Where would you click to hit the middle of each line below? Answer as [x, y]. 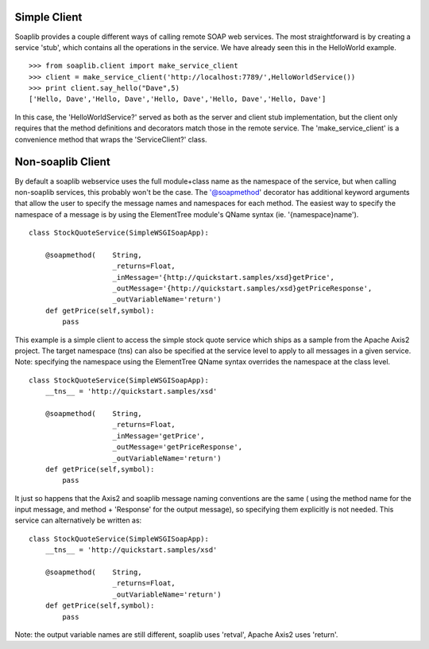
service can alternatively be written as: [78, 520]
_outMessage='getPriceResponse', [177, 447]
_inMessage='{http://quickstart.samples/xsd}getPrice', [224, 277]
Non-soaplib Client [62, 162]
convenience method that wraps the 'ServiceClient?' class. [111, 139]
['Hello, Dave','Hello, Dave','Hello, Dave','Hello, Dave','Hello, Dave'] [178, 99]
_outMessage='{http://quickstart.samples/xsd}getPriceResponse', [242, 289]
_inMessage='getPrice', [159, 436]
